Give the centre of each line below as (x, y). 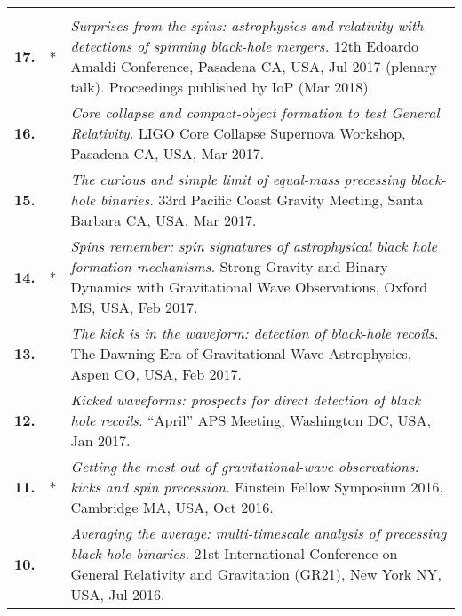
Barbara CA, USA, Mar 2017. (163, 220)
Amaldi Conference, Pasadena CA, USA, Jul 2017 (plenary (254, 66)
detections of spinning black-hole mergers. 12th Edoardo (245, 46)
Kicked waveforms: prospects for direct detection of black (245, 400)
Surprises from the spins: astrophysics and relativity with (247, 25)
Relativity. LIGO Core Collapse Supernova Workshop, (238, 133)
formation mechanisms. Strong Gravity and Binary (229, 266)
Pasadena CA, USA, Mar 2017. (167, 153)
